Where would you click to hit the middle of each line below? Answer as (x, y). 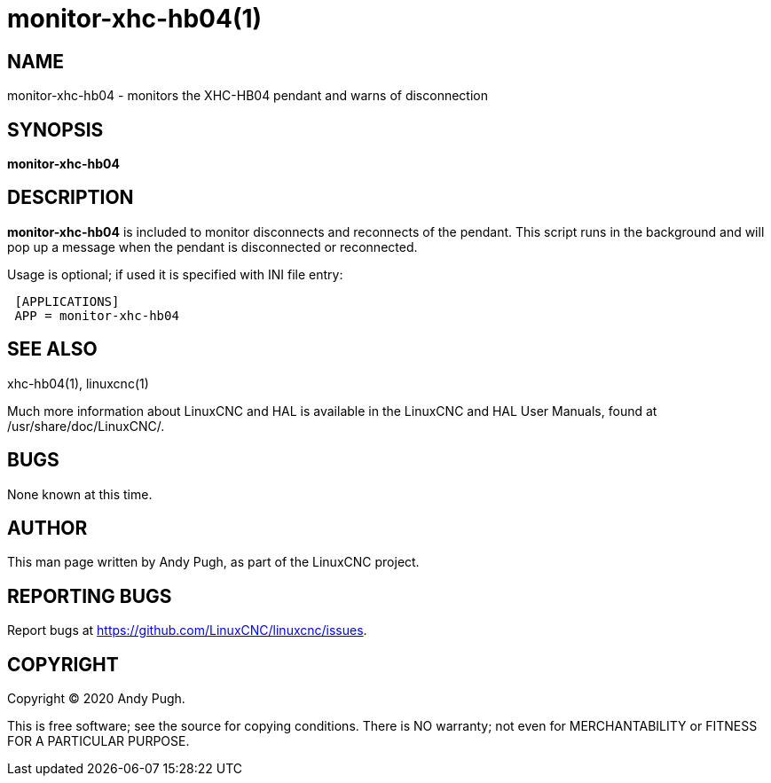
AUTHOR (47, 528)
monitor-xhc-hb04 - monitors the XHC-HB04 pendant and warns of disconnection (248, 96)
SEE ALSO (52, 349)
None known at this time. (80, 494)
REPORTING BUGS (90, 596)
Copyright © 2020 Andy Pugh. (96, 699)
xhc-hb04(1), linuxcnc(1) (78, 383)
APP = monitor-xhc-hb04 (97, 315)
